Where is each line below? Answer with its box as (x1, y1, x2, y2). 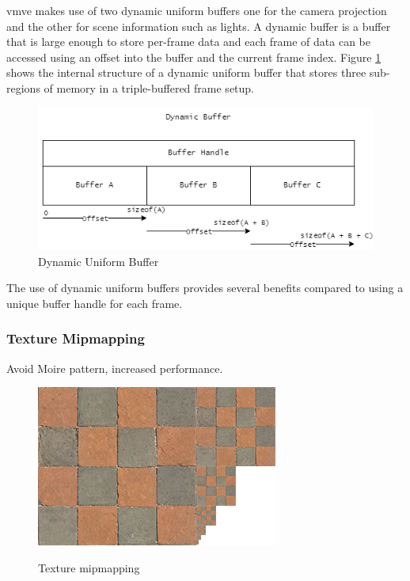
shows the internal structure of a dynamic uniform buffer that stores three (6, 64, 366, 81)
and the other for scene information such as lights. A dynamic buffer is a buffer (6, 17, 391, 34)
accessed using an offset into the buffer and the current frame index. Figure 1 (6, 48, 382, 65)
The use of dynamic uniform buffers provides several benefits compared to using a (6, 279, 404, 296)
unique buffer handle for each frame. (6, 294, 183, 311)
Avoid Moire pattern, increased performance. (6, 359, 223, 376)
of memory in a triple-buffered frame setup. (44, 79, 255, 96)
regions (6, 79, 40, 96)
